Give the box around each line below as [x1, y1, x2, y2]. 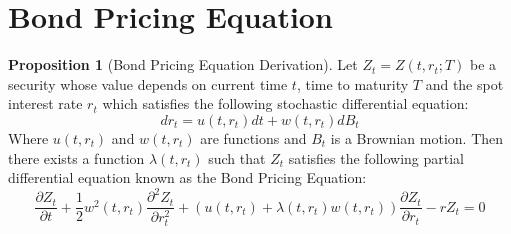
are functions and [200, 127, 307, 148]
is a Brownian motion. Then [330, 127, 504, 148]
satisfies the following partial [288, 147, 464, 168]
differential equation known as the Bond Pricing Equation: [8, 167, 367, 188]
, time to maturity [296, 73, 409, 94]
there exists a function [8, 147, 145, 168]
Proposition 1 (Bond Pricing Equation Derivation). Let [8, 54, 358, 75]
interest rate [8, 93, 83, 114]
